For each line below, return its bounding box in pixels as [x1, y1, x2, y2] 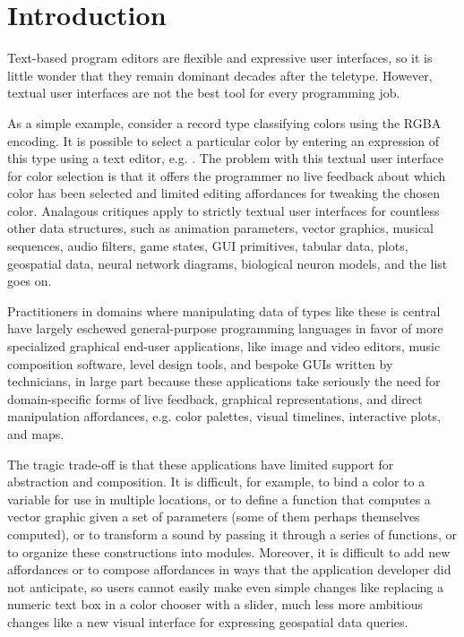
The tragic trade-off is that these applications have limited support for [7, 454, 394, 473]
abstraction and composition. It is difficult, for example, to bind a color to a [7, 472, 425, 491]
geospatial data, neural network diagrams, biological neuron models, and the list [7, 254, 448, 272]
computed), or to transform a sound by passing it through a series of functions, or [7, 524, 458, 543]
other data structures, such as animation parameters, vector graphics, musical [7, 219, 434, 237]
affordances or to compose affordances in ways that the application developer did [7, 560, 451, 579]
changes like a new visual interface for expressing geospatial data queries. [7, 612, 408, 631]
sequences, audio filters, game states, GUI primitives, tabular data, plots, [7, 237, 408, 255]
